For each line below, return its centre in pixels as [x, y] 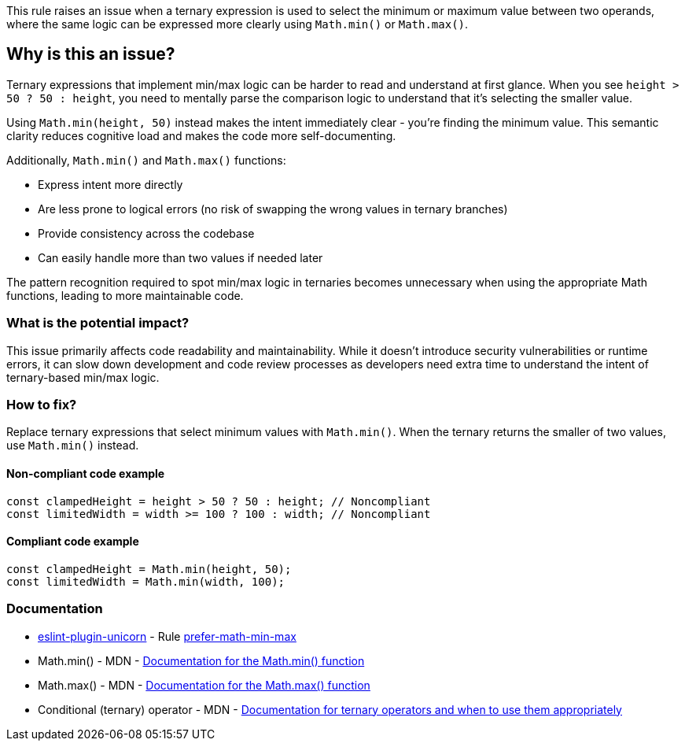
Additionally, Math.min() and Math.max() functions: [146, 160]
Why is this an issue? [91, 54]
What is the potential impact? [98, 323]
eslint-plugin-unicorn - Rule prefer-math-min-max [167, 636]
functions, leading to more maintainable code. [125, 295]
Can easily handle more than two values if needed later [180, 257]
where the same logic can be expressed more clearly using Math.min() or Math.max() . [238, 24]
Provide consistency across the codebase [146, 233]
